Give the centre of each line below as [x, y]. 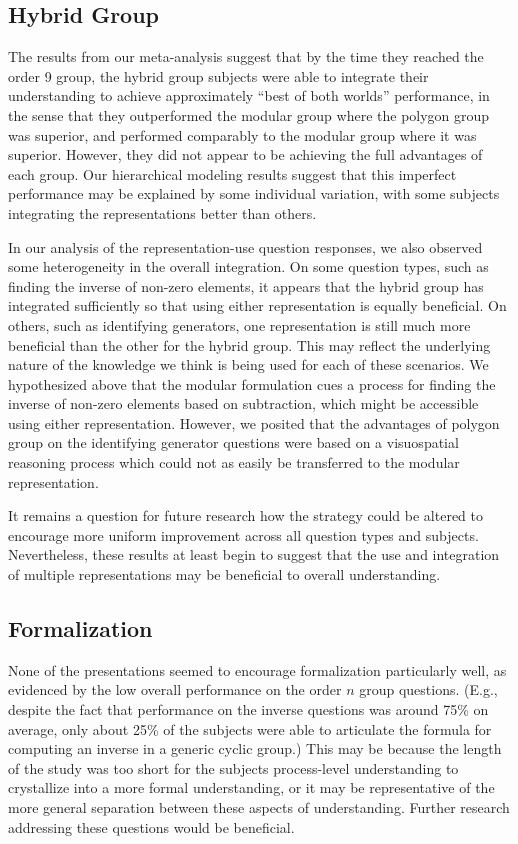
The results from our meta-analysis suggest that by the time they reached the [246, 56]
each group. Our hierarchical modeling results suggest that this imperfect [232, 173]
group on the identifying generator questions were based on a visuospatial [233, 442]
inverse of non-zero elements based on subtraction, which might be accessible [243, 403]
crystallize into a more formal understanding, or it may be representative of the [251, 787]
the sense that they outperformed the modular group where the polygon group [249, 114]
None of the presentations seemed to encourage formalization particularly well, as [257, 669]
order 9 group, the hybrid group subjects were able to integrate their [218, 75]
